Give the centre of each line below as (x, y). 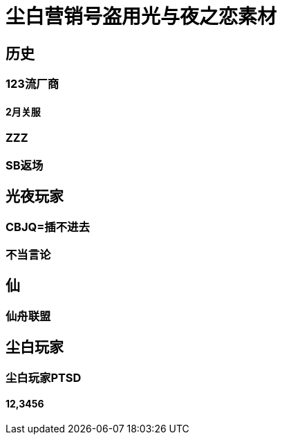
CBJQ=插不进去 (48, 227)
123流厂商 (32, 84)
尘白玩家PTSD (44, 377)
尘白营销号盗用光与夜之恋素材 (141, 17)
